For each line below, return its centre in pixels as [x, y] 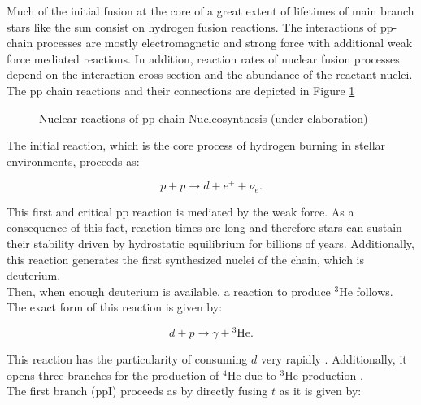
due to [260, 375]
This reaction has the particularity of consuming [127, 359]
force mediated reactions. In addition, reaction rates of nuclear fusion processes [203, 58]
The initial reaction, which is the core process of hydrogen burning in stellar [196, 145]
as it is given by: [320, 391]
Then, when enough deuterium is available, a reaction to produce [169, 291]
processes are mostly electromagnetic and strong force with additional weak [224, 43]
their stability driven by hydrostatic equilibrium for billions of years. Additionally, [210, 244]
